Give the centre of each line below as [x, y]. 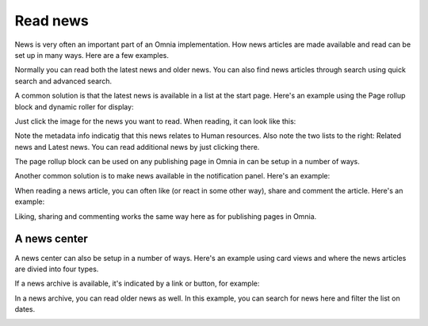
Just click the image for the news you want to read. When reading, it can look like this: [155, 121]
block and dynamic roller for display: [74, 106]
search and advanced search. [63, 81]
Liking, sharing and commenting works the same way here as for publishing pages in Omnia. [166, 216]
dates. [25, 309]
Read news [52, 21]
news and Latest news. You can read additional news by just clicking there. [137, 147]
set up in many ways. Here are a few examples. [92, 55]
